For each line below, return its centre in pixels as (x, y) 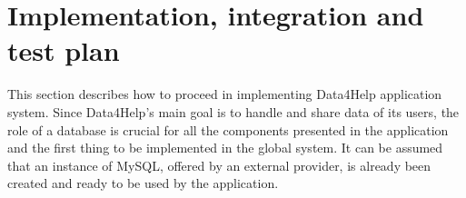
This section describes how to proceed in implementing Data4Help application (225, 94)
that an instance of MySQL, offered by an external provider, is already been (219, 165)
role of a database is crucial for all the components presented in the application (228, 129)
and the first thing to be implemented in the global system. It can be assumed (225, 148)
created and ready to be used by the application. (143, 183)
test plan (64, 50)
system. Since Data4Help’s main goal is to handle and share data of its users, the (233, 111)
